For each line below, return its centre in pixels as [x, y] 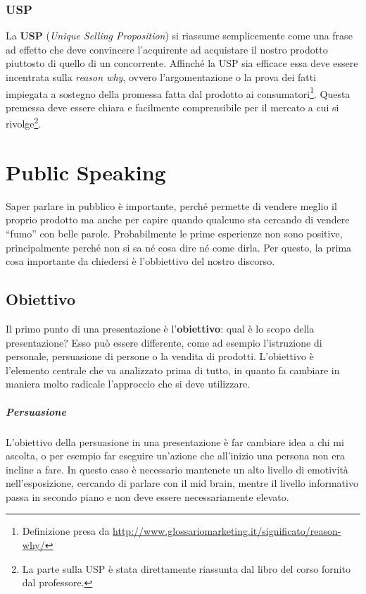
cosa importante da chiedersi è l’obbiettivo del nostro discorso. [140, 261]
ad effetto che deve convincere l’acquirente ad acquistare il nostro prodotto [167, 49]
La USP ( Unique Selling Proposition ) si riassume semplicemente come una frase [179, 36]
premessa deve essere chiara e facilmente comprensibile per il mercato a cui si [172, 107]
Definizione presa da [66, 531]
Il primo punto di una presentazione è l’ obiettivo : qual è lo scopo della [160, 328]
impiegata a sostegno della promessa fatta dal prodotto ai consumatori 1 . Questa [178, 92]
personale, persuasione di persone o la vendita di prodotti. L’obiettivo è [160, 356]
